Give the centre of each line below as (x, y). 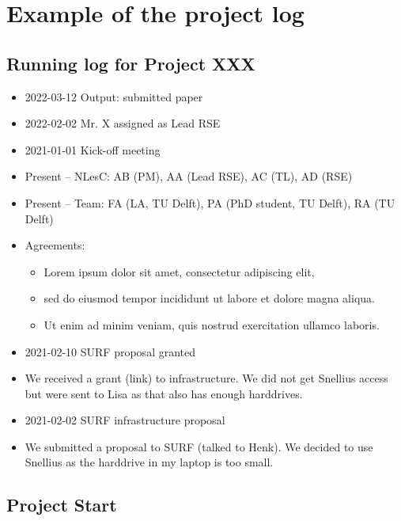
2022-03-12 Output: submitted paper (114, 96)
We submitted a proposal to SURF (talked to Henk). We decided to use (199, 446)
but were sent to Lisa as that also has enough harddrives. (164, 393)
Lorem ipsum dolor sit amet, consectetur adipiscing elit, (179, 271)
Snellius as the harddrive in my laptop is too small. (149, 462)
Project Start (62, 505)
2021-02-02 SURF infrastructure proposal (125, 420)
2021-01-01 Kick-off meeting (93, 149)
